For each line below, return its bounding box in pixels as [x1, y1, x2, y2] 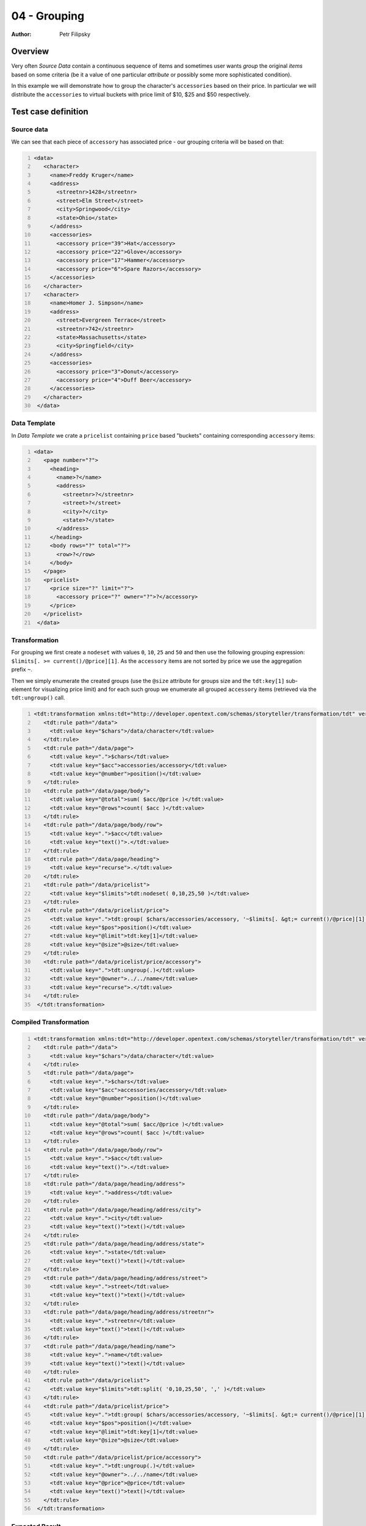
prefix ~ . [11, 666, 33, 673]
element [11, 685, 32, 693]
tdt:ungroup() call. [11, 694, 65, 701]
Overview [11, 46, 49, 57]
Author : [11, 31, 32, 38]
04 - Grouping [11, 9, 85, 23]
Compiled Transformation [11, 1018, 90, 1026]
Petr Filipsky [59, 31, 91, 38]
